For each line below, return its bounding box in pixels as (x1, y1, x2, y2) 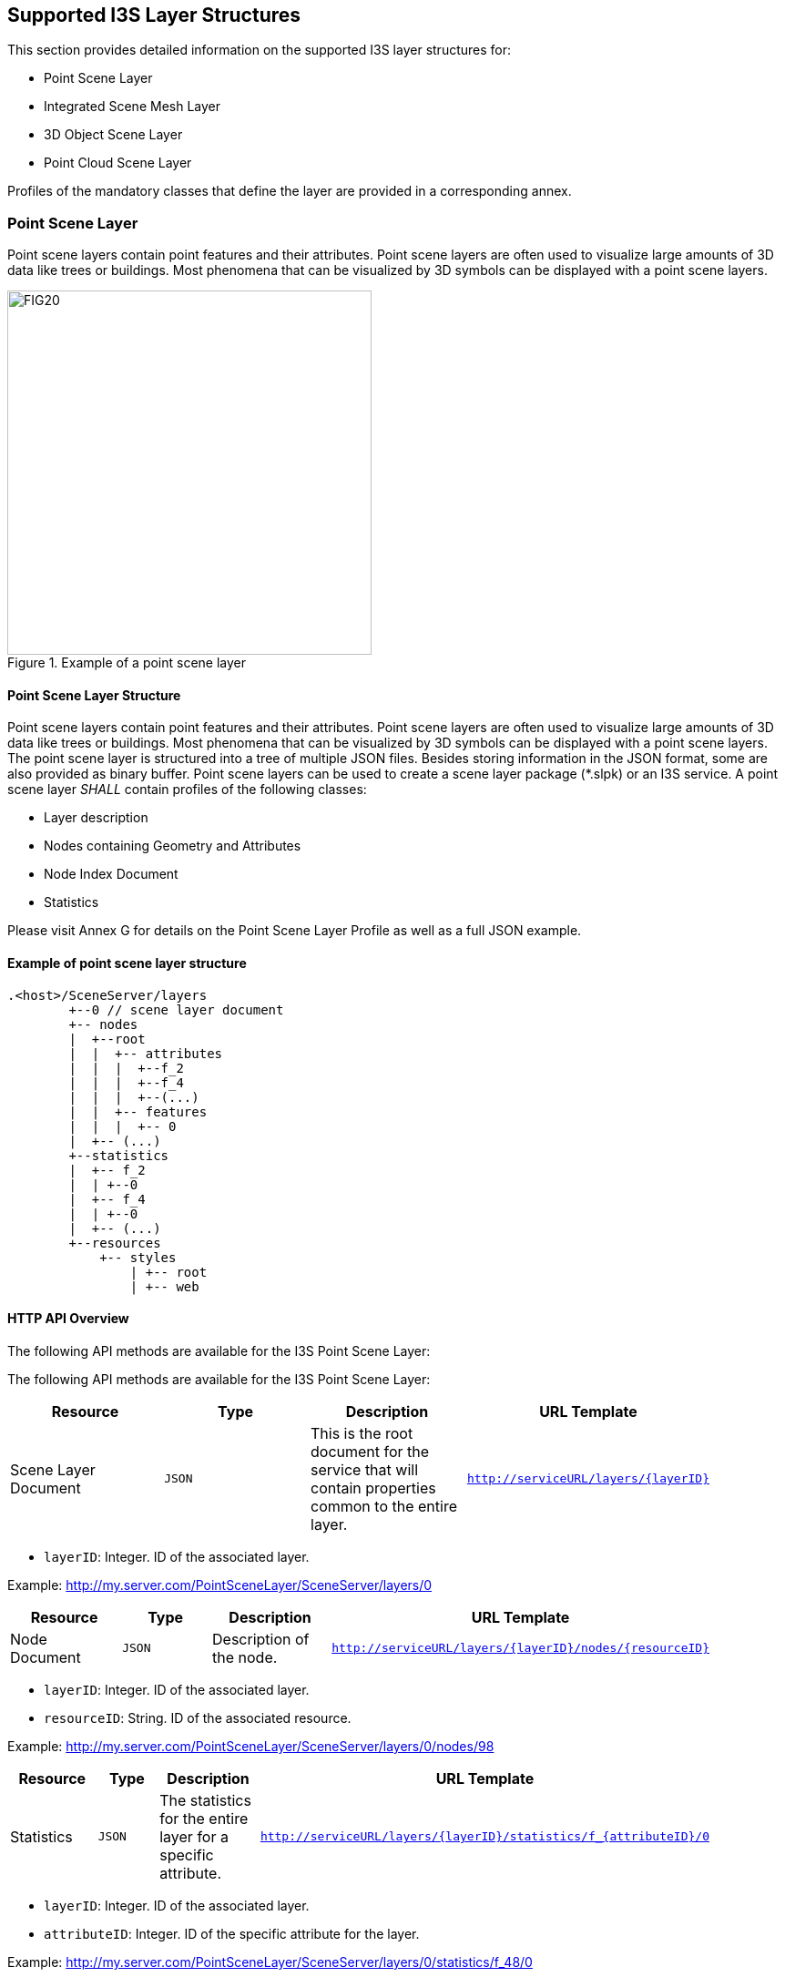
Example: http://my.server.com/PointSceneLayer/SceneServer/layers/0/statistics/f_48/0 (7, 1953, 533, 1970)
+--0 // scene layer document (68, 1002, 284, 1017)
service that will (311, 1460, 419, 1479)
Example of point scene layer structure (7, 955, 247, 971)
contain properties (311, 1478, 436, 1497)
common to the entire (311, 1496, 457, 1515)
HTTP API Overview (7, 1310, 129, 1327)
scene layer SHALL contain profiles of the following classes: (7, 781, 367, 798)
